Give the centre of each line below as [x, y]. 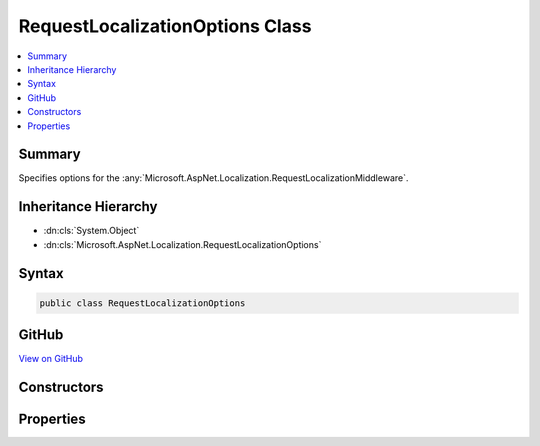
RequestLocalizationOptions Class [165, 26]
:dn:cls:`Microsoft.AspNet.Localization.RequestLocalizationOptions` [182, 244]
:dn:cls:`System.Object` [91, 231]
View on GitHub [51, 359]
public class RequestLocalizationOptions [142, 303]
